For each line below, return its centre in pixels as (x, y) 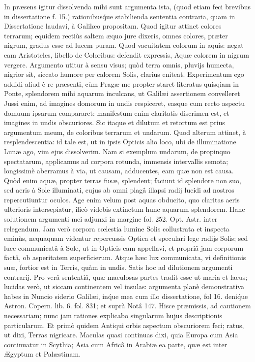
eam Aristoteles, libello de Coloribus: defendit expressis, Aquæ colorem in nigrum (127, 54)
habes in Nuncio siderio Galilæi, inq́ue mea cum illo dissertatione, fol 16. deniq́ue (126, 296)
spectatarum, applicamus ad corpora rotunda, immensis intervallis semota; (116, 161)
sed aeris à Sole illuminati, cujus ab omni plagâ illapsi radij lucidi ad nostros (119, 190)
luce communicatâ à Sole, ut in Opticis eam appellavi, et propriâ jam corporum (124, 247)
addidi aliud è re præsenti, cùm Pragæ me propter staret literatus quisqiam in (121, 83)
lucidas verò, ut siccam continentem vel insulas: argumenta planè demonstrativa (124, 286)
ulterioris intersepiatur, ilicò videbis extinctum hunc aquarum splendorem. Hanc (125, 209)
